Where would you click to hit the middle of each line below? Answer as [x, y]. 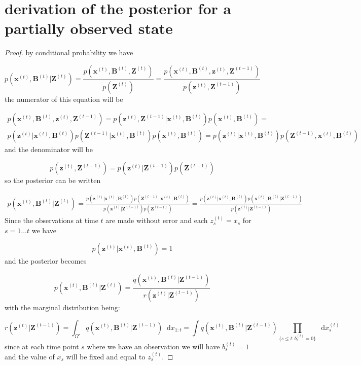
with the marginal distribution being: [62, 307]
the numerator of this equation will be [64, 99]
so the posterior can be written [53, 180]
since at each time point [42, 346]
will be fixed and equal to [106, 356]
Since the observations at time [51, 220]
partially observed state [89, 28]
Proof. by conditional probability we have [69, 52]
